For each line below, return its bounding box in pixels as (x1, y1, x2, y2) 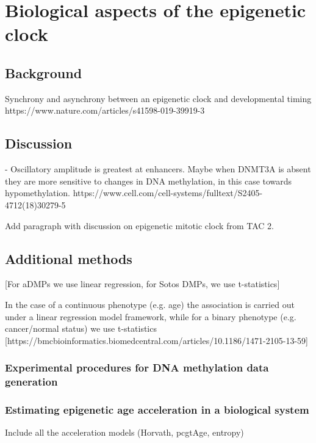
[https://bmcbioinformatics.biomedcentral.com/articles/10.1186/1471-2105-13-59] (5, 334, 308, 346)
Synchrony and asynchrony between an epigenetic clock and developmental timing (5, 92, 312, 104)
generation (5, 374, 58, 389)
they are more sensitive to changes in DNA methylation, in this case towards (5, 174, 292, 187)
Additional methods (5, 249, 132, 268)
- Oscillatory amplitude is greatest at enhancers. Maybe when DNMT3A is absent (5, 163, 311, 175)
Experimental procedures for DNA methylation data (5, 360, 269, 375)
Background (5, 63, 82, 82)
